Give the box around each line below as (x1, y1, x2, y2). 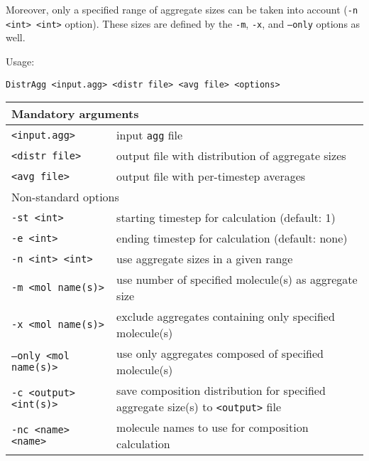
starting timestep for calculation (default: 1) (116, 209, 336, 226)
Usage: (6, 53, 35, 68)
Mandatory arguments (11, 105, 139, 122)
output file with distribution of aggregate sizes (116, 147, 346, 164)
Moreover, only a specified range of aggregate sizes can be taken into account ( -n (6, 2, 358, 16)
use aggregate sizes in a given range (116, 250, 293, 267)
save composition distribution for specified (116, 382, 326, 399)
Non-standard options (11, 189, 119, 206)
